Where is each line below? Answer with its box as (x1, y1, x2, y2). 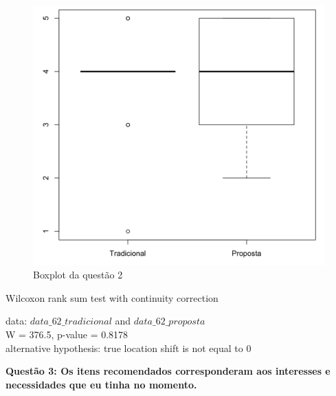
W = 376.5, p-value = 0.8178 (5, 327, 128, 341)
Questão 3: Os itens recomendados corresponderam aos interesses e (5, 364, 331, 378)
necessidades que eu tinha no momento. (5, 377, 197, 391)
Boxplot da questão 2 (33, 267, 123, 282)
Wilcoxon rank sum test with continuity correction (5, 290, 219, 305)
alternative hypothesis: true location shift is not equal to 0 (5, 340, 251, 355)
